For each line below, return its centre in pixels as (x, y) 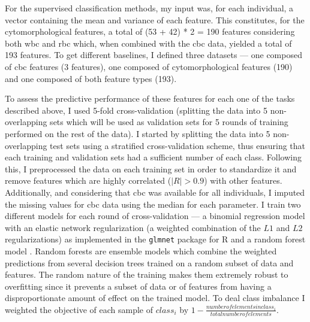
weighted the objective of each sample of (79, 309)
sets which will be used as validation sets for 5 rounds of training (169, 122)
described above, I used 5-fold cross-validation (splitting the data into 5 (136, 110)
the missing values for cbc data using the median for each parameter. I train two (153, 204)
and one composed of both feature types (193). (91, 78)
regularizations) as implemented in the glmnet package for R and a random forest (155, 239)
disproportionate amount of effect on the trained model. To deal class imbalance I (155, 298)
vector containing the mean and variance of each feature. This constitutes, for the (155, 19)
